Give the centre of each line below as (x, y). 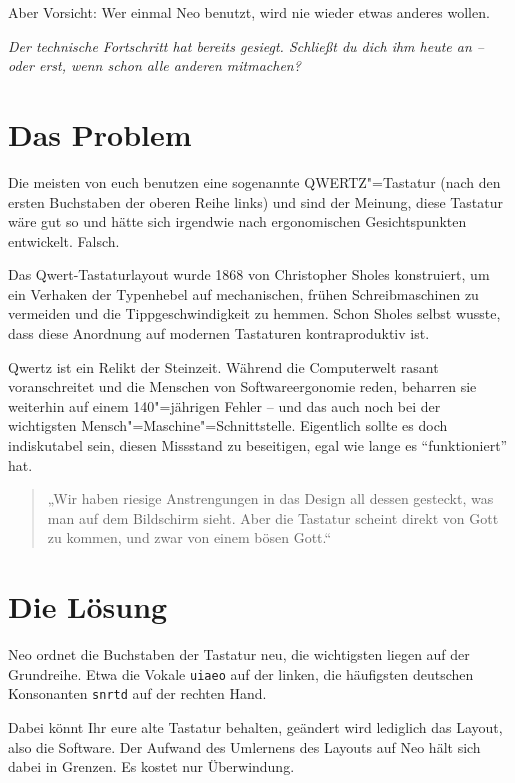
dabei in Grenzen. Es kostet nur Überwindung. (151, 766)
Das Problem (100, 133)
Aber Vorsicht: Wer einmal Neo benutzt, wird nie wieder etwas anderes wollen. (249, 12)
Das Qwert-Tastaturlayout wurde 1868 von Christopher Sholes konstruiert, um (249, 274)
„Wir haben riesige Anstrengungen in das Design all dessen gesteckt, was (270, 498)
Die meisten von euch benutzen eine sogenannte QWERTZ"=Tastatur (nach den (254, 181)
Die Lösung (88, 606)
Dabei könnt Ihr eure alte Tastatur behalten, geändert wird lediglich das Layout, (255, 727)
